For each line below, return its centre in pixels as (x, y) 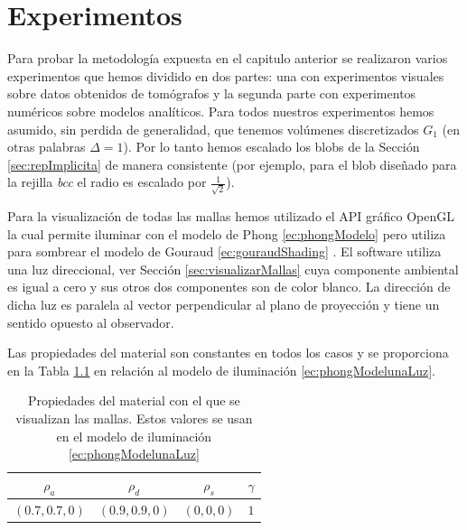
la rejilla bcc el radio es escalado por (107, 182)
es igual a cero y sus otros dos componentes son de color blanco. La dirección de (229, 287)
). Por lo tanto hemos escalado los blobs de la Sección (271, 147)
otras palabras (47, 147)
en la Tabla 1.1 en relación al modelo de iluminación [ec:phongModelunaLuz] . (221, 370)
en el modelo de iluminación (134, 436)
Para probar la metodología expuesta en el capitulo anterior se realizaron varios (228, 58)
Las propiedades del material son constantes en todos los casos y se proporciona (228, 353)
